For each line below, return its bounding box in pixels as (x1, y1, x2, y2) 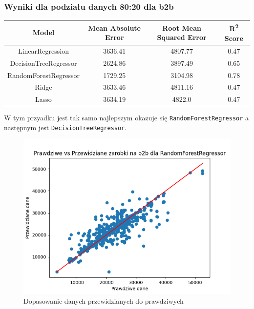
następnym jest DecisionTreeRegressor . (4, 122, 127, 132)
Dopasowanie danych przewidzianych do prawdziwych (23, 296, 184, 306)
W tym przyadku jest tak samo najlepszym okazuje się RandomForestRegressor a (4, 113, 249, 123)
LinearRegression (18, 45, 69, 56)
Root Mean (162, 22, 201, 33)
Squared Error (157, 32, 207, 42)
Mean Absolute (88, 22, 141, 33)
